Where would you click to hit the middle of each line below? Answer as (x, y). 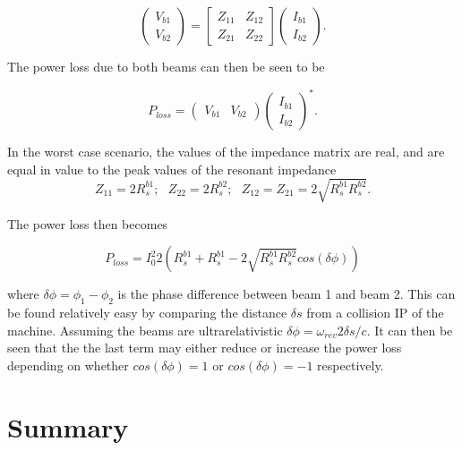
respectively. (351, 365)
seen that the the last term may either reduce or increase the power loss (205, 348)
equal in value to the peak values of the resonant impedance (172, 169)
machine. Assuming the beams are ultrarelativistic (145, 330)
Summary (68, 426)
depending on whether (68, 365)
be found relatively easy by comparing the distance (147, 313)
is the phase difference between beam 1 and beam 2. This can (287, 294)
